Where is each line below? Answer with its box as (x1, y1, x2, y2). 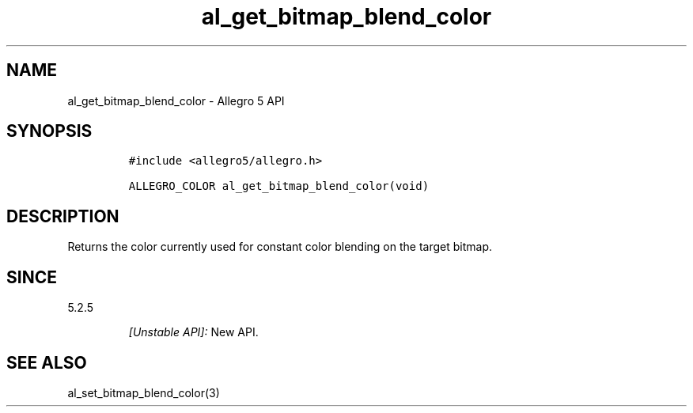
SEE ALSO (6, 352, 87, 373)
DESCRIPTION (6, 206, 119, 226)
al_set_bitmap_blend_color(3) (67, 385, 220, 400)
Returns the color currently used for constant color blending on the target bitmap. (67, 240, 492, 254)
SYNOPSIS (6, 121, 93, 142)
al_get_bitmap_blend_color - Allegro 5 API (67, 93, 285, 108)
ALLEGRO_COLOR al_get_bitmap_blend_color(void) (128, 180, 430, 193)
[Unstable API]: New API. (128, 325, 259, 339)
